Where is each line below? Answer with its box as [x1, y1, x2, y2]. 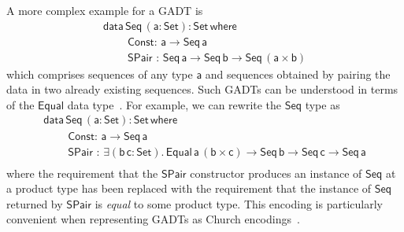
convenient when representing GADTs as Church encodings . [6, 211, 300, 227]
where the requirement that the [6, 164, 158, 181]
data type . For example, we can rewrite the [67, 96, 282, 112]
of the [6, 96, 35, 112]
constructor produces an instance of [190, 164, 362, 181]
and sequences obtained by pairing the [205, 65, 391, 82]
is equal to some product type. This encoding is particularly [95, 195, 383, 212]
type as [305, 96, 340, 112]
